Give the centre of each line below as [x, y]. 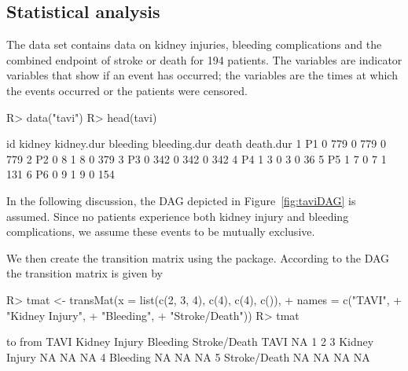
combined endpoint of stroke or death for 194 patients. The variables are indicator [204, 59]
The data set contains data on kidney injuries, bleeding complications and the [194, 44]
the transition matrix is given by [85, 273]
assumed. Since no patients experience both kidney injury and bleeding [178, 216]
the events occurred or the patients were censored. [127, 90]
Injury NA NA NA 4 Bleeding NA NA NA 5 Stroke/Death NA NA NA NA [188, 356]
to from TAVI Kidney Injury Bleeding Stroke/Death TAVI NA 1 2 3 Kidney [190, 342]
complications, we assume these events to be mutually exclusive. [161, 231]
